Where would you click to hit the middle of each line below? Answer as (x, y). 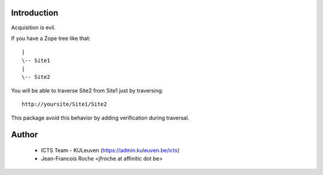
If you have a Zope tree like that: (51, 38)
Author (25, 135)
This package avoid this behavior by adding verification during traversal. (100, 118)
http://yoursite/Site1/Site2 (64, 104)
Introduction (35, 13)
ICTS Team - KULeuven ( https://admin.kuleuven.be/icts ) (110, 151)
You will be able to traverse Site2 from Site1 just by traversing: (87, 90)
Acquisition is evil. (33, 27)
